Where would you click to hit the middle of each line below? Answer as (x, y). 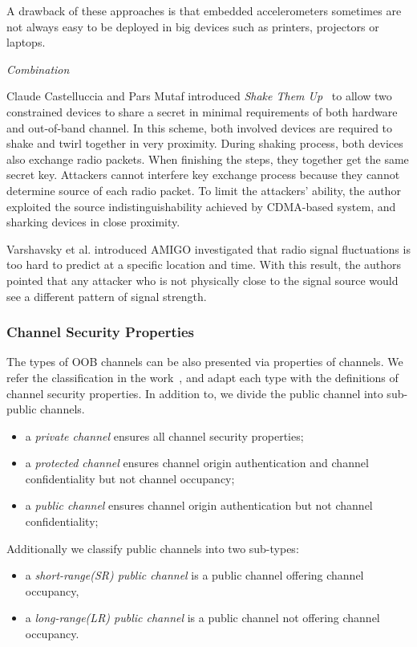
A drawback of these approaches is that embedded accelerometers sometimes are (204, 10)
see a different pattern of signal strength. (107, 296)
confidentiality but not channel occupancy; (130, 478)
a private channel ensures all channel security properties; (164, 435)
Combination (38, 69)
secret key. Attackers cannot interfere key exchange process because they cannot (203, 175)
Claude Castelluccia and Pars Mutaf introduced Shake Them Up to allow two (199, 96)
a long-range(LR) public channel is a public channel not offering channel (202, 618)
